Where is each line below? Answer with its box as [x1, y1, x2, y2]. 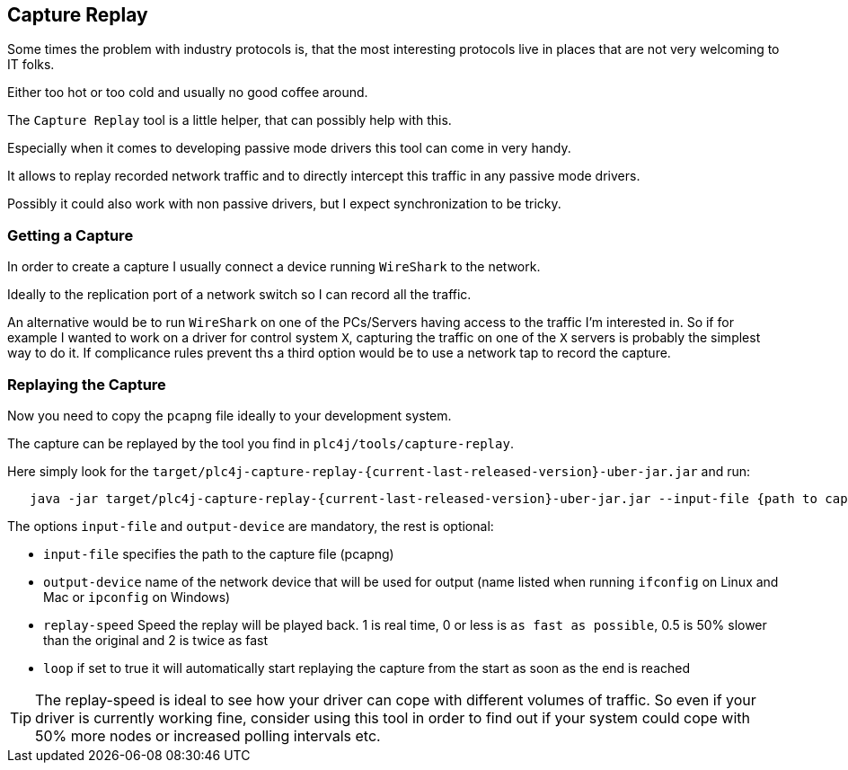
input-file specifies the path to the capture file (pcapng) [43, 545, 394, 562]
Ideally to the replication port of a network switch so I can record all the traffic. [7, 287, 472, 303]
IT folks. [7, 57, 55, 73]
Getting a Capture [7, 226, 134, 244]
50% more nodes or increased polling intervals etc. [35, 726, 381, 745]
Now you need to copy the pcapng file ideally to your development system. [7, 407, 452, 423]
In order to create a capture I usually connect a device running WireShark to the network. [7, 259, 541, 275]
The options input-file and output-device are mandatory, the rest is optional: [7, 518, 494, 534]
